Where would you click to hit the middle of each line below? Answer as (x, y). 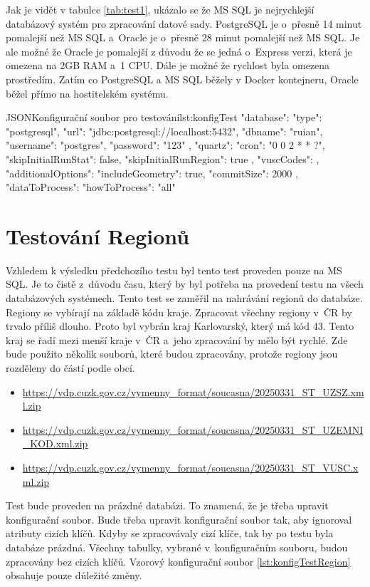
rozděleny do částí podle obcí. (70, 368)
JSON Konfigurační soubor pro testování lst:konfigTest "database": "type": (164, 117)
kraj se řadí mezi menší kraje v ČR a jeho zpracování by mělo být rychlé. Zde (177, 339)
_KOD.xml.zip (55, 443)
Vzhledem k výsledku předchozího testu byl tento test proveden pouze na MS (174, 270)
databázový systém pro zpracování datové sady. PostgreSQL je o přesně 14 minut (184, 23)
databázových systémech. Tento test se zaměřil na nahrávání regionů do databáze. (184, 298)
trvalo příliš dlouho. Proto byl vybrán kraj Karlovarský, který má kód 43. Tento (180, 326)
